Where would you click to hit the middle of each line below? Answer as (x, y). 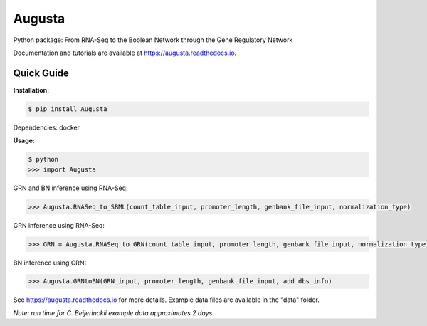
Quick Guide (41, 73)
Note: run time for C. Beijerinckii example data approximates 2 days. (114, 312)
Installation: (31, 90)
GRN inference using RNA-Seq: (59, 225)
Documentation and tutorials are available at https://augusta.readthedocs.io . (125, 53)
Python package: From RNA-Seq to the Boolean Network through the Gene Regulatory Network (153, 40)
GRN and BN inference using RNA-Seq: (70, 188)
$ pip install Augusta (68, 109)
